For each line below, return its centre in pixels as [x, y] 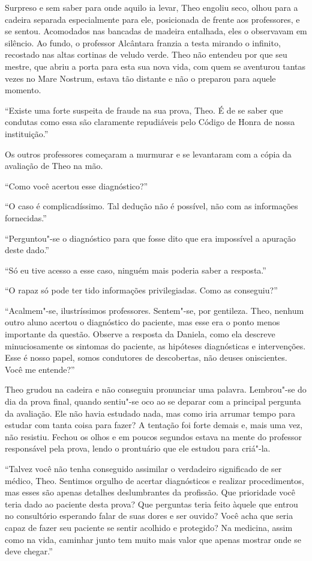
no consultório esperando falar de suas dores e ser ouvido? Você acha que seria [149, 516]
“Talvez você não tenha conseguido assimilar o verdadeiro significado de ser [143, 468]
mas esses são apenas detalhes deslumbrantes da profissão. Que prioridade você [150, 492]
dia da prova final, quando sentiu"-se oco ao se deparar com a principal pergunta [153, 401]
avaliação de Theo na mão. [54, 166]
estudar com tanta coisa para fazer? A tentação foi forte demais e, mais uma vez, [154, 425]
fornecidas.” [26, 217]
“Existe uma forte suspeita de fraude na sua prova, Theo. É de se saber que [144, 110]
